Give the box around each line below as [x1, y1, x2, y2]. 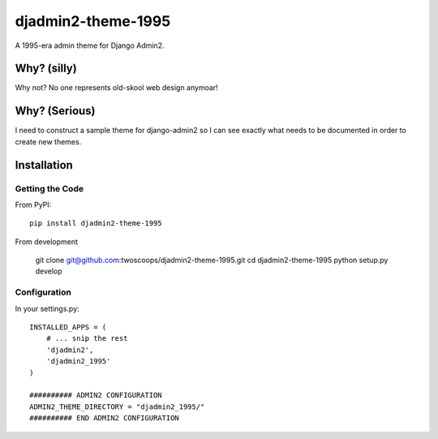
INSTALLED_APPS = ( [29, 323, 107, 332]
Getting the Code [15, 183, 84, 194]
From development [15, 236, 79, 247]
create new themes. [15, 136, 82, 146]
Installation [15, 158, 73, 172]
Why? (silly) [15, 62, 77, 75]
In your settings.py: [15, 303, 80, 313]
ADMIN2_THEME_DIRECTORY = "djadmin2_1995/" [29, 402, 205, 411]
